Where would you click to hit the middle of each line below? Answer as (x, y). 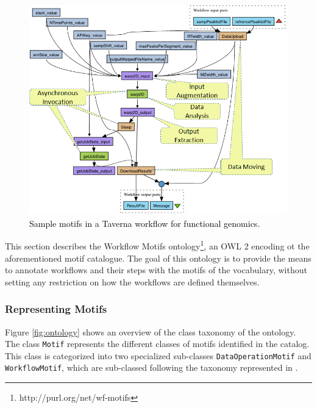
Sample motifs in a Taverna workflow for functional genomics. (145, 223)
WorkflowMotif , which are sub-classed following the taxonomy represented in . (151, 367)
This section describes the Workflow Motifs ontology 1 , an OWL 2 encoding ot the (157, 245)
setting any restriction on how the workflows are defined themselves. (132, 281)
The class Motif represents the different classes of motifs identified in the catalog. (157, 344)
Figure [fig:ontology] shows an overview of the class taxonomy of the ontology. (151, 331)
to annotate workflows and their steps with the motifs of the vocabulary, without (156, 270)
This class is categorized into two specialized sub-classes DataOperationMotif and (158, 355)
